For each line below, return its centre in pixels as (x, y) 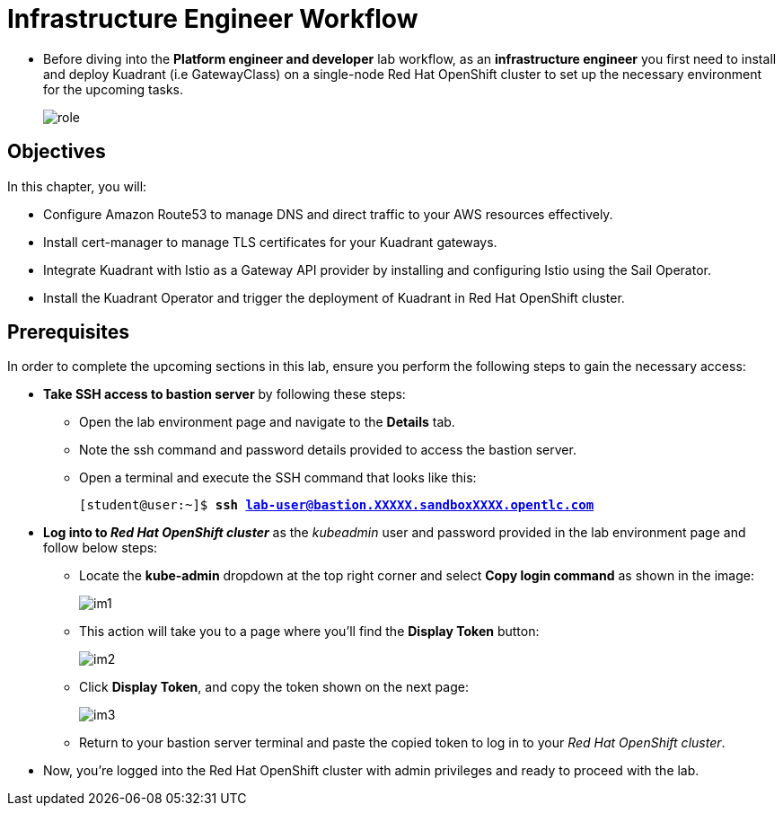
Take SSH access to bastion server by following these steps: (224, 394)
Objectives (57, 152)
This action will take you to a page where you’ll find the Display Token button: (309, 632)
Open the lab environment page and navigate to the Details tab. (267, 422)
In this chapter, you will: (77, 186)
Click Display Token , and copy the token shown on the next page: (274, 687)
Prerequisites (68, 332)
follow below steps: (101, 548)
